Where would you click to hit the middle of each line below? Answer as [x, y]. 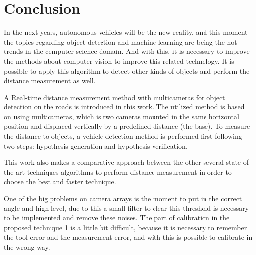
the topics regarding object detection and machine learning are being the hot [121, 41]
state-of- [238, 162]
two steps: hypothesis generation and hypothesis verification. [96, 145]
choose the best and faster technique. [60, 181]
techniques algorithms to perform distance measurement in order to [129, 172]
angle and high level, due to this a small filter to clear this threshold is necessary [127, 208]
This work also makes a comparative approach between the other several [114, 162]
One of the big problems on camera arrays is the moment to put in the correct [123, 198]
